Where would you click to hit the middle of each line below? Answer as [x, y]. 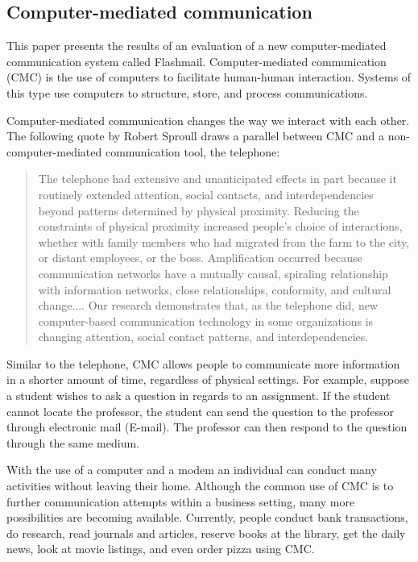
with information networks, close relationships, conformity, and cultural [215, 289]
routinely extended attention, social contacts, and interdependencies [206, 194]
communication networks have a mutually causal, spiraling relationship [213, 273]
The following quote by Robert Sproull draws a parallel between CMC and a [196, 136]
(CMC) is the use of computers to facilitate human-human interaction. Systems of [209, 77]
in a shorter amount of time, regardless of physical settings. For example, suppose [208, 379]
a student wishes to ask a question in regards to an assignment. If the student [199, 395]
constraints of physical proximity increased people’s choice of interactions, [220, 226]
